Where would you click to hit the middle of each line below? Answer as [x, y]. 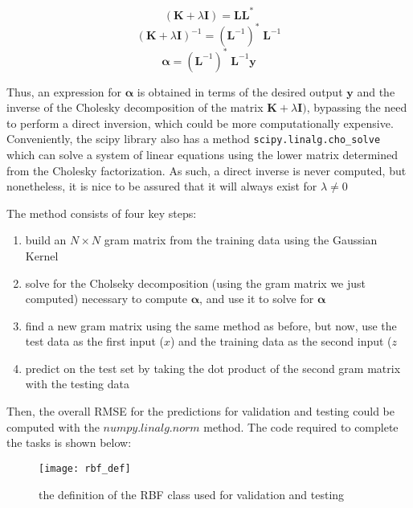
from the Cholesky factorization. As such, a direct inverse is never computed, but [206, 170]
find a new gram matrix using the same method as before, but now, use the [211, 325]
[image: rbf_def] [85, 468]
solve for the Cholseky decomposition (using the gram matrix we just [196, 283]
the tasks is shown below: [69, 442]
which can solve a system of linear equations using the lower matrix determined [202, 154]
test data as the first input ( [94, 341]
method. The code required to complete [301, 426]
